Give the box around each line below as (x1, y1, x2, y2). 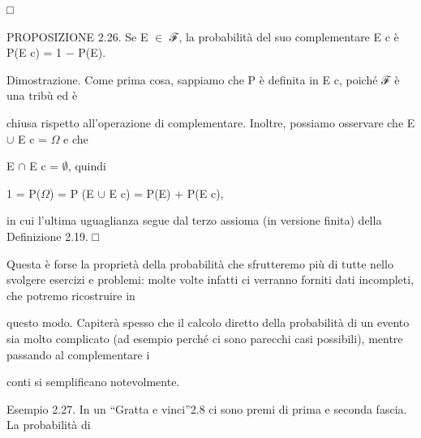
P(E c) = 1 (6, 44, 62, 61)
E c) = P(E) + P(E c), (109, 184, 224, 201)
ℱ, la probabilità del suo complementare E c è (169, 28, 399, 45)
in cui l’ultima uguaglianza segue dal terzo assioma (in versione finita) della (6, 212, 382, 229)
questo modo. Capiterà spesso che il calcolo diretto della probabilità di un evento (6, 314, 410, 331)
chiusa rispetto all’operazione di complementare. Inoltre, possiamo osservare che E (6, 114, 415, 131)
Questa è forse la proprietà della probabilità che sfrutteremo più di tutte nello (6, 255, 393, 272)
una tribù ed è (6, 87, 78, 104)
